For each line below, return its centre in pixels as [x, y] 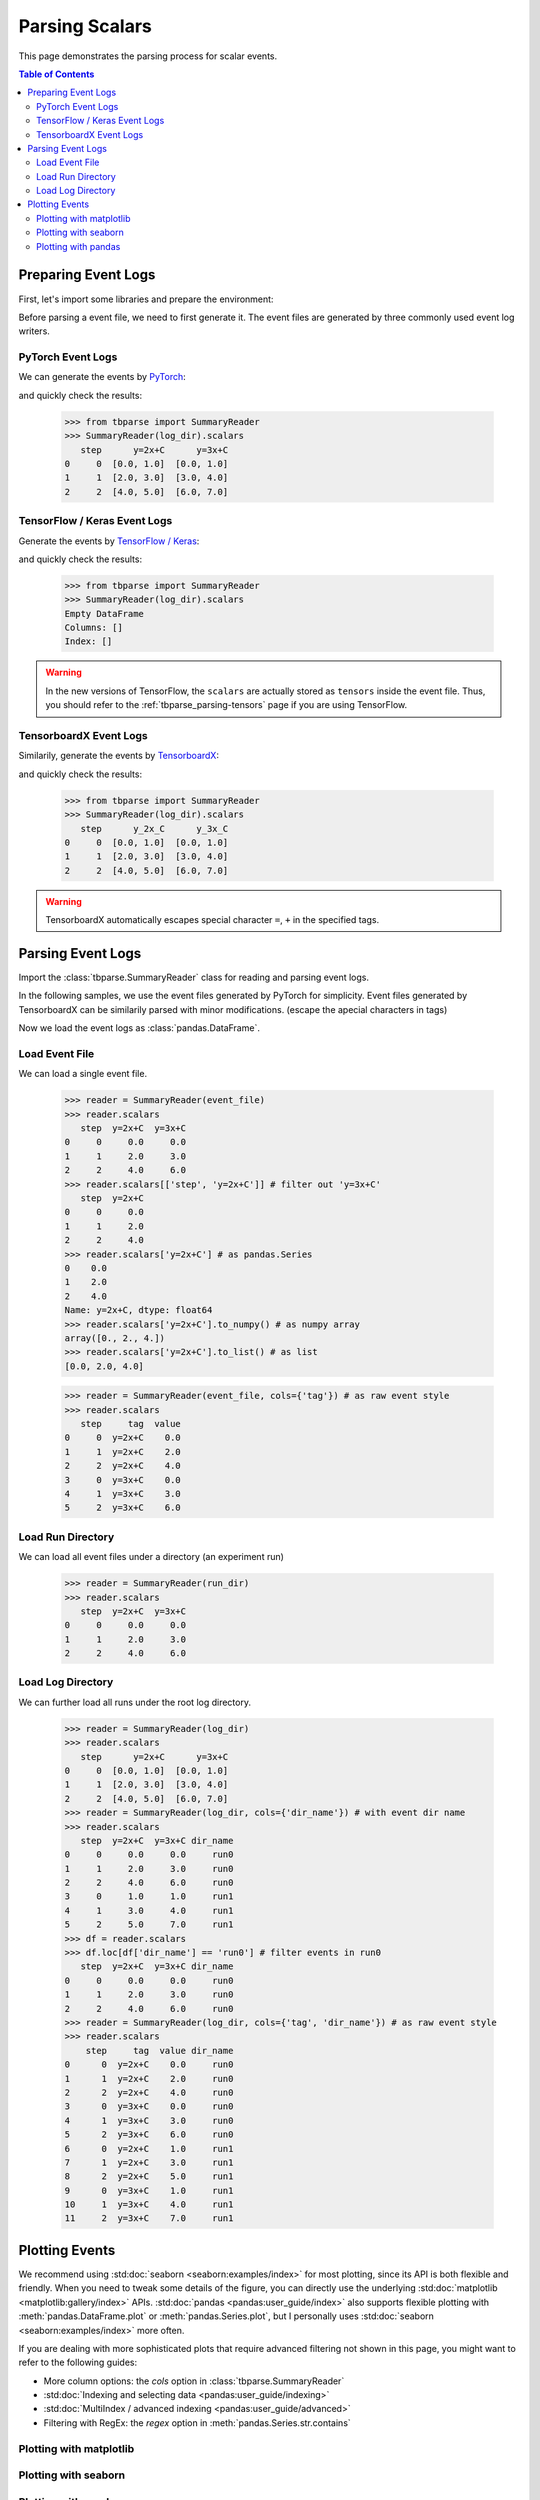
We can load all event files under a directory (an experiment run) [151, 1557]
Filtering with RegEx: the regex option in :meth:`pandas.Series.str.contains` [197, 2422]
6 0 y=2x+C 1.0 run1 [149, 2148]
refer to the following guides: [78, 2362]
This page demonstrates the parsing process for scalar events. [148, 56]
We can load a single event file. [83, 1074]
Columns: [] [94, 628]
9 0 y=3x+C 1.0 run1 [149, 2190]
